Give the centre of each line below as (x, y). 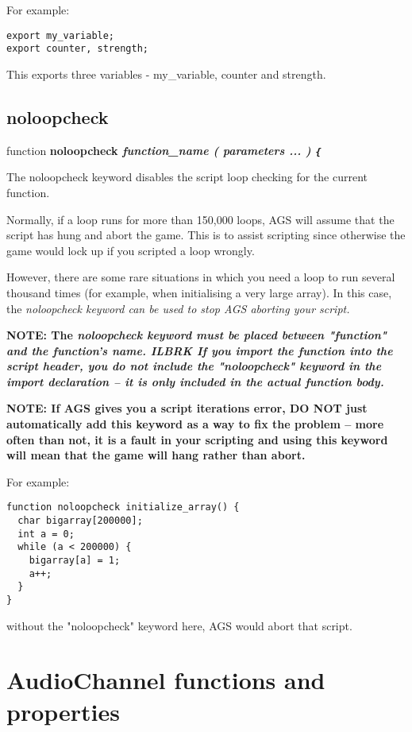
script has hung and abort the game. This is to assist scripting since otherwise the (206, 235)
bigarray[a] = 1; (75, 561)
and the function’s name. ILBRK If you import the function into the (200, 350)
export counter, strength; (77, 49)
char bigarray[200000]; (80, 521)
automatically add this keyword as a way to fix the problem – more (195, 424)
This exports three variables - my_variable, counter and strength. (166, 74)
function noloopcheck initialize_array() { (123, 507)
